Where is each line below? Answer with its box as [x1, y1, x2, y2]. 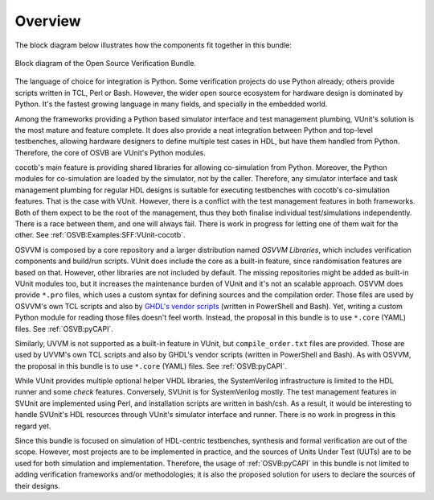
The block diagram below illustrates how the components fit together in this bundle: [14, 40, 293, 50]
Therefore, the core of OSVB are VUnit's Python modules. [14, 147, 207, 157]
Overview [14, 12, 81, 30]
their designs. [14, 481, 60, 490]
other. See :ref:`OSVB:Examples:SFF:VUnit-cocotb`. [14, 230, 186, 240]
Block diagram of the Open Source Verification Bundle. [14, 58, 197, 68]
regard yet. [14, 421, 51, 431]
